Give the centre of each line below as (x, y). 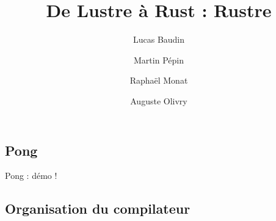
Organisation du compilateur (98, 208)
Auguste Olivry (159, 100)
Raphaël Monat (159, 80)
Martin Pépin (159, 60)
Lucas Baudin (159, 39)
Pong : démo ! (31, 176)
